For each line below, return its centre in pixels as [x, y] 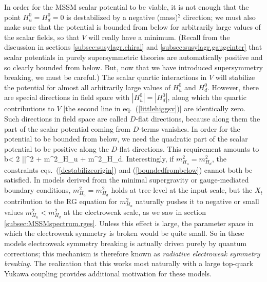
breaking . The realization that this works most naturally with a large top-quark [129, 263]
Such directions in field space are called [66, 118]
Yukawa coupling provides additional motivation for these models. [108, 273]
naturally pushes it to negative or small [197, 201]
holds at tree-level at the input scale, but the [182, 190]
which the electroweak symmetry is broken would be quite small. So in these [124, 233]
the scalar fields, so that [42, 37]
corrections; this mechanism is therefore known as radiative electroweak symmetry [132, 253]
